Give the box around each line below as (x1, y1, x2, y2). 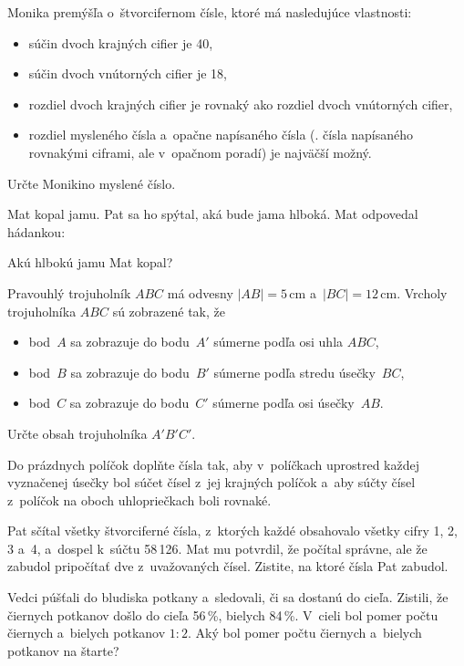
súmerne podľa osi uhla (213, 332, 344, 351)
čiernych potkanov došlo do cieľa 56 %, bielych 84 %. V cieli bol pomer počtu (7, 605, 438, 624)
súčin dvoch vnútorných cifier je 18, (28, 64, 227, 83)
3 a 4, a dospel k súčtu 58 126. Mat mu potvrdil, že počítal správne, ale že (7, 538, 428, 557)
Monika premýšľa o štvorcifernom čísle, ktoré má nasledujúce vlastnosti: (7, 3, 412, 21)
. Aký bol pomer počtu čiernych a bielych (188, 623, 422, 642)
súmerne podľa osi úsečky (212, 393, 355, 412)
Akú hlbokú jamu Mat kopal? (7, 253, 173, 272)
